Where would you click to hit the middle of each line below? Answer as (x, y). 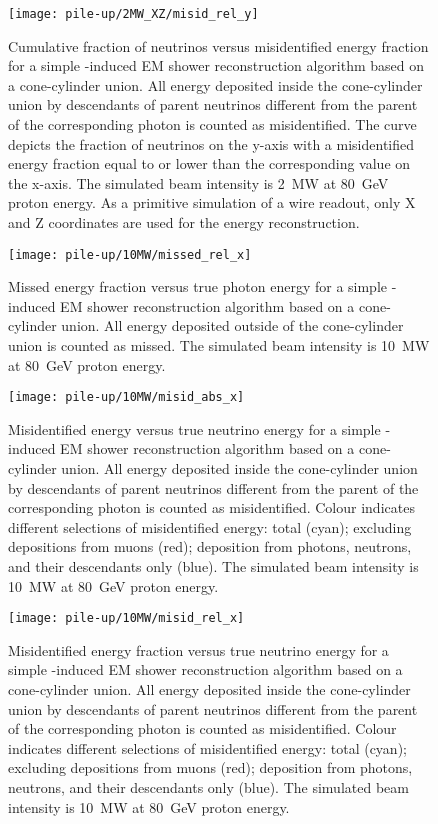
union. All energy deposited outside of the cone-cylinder (232, 325)
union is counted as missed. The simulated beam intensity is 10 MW (219, 345)
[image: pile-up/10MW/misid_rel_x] (126, 618)
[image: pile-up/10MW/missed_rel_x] (130, 254)
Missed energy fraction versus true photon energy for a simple (198, 286)
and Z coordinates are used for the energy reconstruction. (184, 222)
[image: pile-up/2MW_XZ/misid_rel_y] (133, 14)
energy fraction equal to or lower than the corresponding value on (209, 163)
